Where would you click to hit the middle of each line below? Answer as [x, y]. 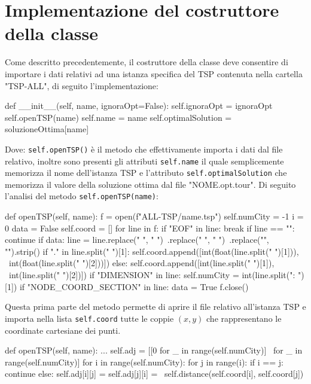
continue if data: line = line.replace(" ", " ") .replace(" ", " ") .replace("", [137, 240]
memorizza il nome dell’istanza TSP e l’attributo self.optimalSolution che [146, 173]
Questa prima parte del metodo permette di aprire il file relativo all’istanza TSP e [155, 307]
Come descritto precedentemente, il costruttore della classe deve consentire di [147, 62]
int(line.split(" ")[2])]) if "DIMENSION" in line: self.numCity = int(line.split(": [152, 275]
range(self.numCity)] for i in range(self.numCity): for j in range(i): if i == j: [144, 362]
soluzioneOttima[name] [47, 129]
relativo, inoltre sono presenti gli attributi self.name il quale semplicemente [144, 161]
